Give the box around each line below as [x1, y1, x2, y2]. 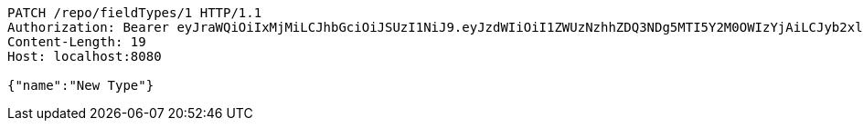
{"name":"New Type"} [7, 78, 154, 93]
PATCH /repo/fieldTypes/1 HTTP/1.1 [7, 5, 262, 20]
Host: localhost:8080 [7, 49, 162, 64]
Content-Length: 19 [7, 34, 146, 49]
